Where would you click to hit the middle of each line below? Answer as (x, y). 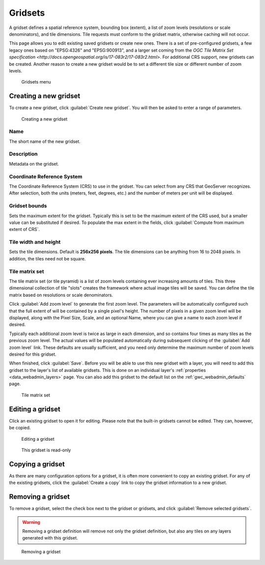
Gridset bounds (28, 206)
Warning (31, 522)
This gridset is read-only (46, 450)
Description (23, 154)
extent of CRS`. (25, 229)
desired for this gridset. (33, 354)
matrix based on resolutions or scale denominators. (61, 295)
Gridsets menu (36, 82)
